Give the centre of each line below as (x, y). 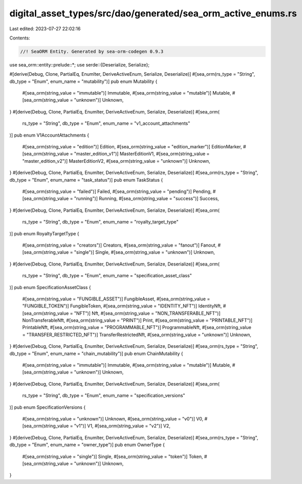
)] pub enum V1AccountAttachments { (49, 135)
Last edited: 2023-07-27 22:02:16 (45, 29)
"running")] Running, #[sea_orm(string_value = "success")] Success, (147, 199)
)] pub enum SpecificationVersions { (48, 407)
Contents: (20, 38)
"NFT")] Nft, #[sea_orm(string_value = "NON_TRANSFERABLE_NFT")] (147, 313)
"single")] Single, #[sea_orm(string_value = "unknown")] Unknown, (144, 252)
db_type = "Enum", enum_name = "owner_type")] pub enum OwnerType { (87, 445)
